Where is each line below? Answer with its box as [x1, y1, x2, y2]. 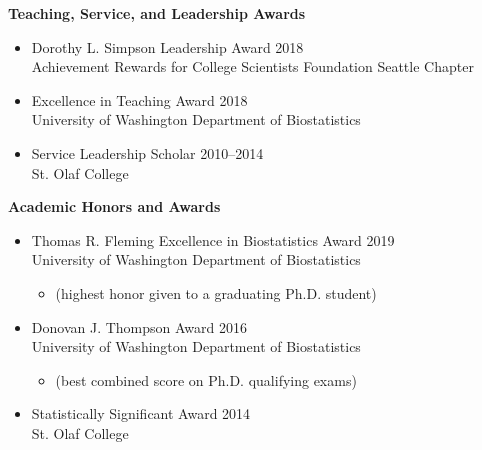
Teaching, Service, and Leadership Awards [8, 3, 306, 23]
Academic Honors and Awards [8, 196, 221, 217]
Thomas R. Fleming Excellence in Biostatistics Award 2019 [31, 229, 395, 250]
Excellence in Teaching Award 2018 [31, 89, 248, 110]
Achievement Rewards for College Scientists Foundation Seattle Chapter [31, 56, 474, 77]
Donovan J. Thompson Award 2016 [31, 316, 247, 337]
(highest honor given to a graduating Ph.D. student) [55, 282, 377, 303]
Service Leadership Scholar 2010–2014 [31, 142, 264, 163]
